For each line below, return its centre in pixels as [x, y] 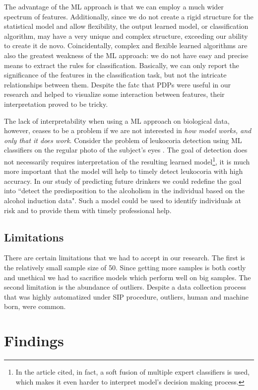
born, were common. [35, 306]
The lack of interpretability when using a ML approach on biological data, [117, 120]
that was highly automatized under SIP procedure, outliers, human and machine [126, 296]
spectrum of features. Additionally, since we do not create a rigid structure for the [129, 16]
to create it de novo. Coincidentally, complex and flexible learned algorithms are [126, 45]
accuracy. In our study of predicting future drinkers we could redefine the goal [123, 181]
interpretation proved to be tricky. [56, 104]
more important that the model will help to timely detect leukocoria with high [124, 171]
